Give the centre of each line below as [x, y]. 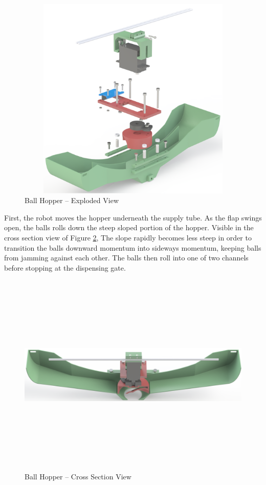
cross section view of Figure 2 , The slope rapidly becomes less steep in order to [128, 237]
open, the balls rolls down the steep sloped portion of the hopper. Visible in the [129, 227]
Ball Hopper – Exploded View [72, 200]
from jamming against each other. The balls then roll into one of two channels [126, 258]
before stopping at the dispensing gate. [65, 267]
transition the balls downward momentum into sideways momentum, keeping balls [133, 247]
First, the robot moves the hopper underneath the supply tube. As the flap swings [133, 217]
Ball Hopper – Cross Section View [78, 476]
